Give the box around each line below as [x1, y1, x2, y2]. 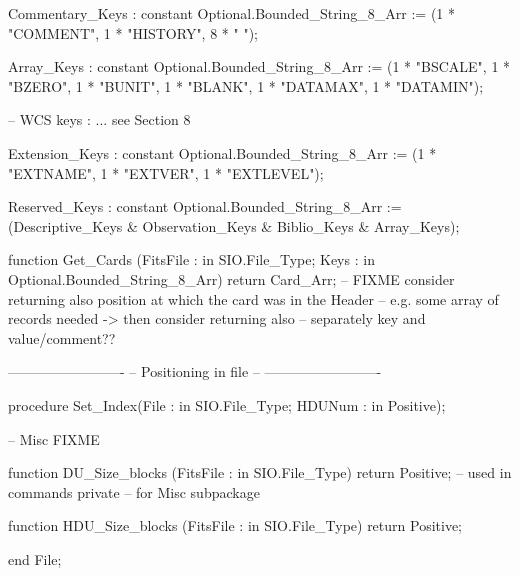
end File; [8, 548, 62, 569]
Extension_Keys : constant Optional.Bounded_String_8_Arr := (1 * [8, 142, 437, 163]
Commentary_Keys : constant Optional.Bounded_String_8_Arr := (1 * [8, 3, 455, 23]
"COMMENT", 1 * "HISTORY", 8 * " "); [8, 22, 258, 43]
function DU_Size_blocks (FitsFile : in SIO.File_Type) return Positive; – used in [8, 462, 512, 483]
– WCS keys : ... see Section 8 [8, 109, 191, 130]
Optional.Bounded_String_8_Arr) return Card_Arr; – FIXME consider [8, 268, 455, 289]
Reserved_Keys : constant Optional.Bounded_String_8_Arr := [8, 196, 402, 217]
